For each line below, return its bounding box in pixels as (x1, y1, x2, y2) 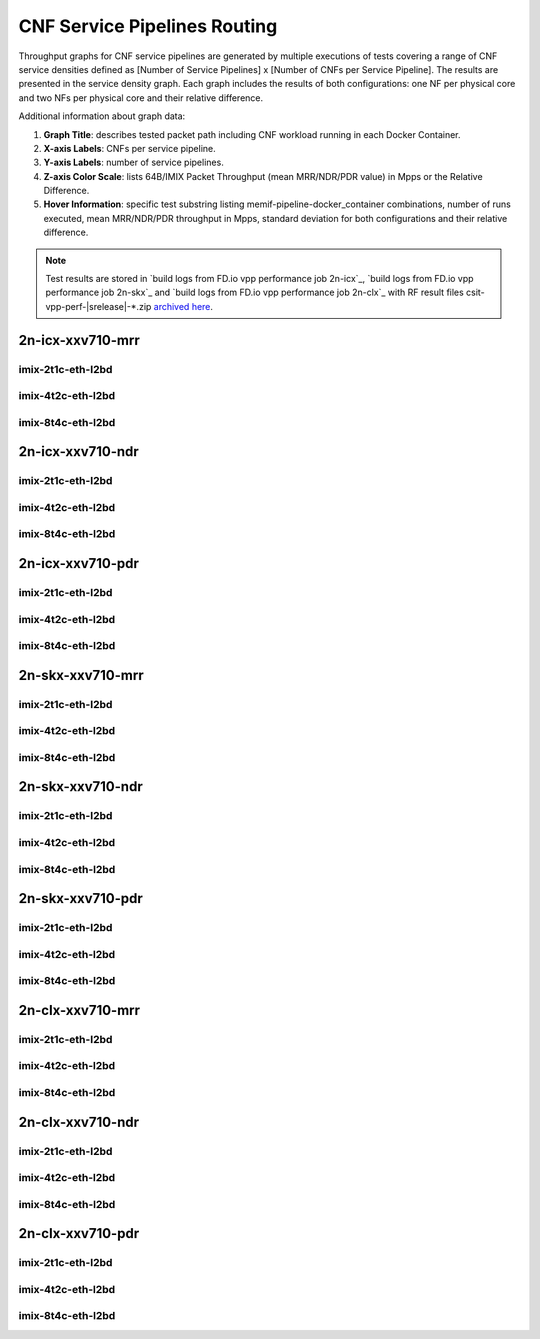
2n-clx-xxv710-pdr (18, 1225, 140, 1242)
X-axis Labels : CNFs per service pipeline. (43, 142, 216, 154)
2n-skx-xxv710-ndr (18, 778, 144, 795)
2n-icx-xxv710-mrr (18, 331, 140, 349)
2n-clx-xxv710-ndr (18, 1113, 140, 1130)
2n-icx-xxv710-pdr (18, 555, 140, 572)
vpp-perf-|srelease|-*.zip (45, 300, 152, 312)
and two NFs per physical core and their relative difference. (18, 91, 264, 104)
